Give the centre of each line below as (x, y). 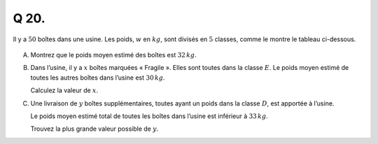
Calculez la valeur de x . (64, 90)
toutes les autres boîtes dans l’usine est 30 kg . (98, 78)
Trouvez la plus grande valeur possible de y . (94, 129)
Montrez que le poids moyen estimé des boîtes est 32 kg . (114, 55)
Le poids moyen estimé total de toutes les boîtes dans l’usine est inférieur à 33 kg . (149, 116)
